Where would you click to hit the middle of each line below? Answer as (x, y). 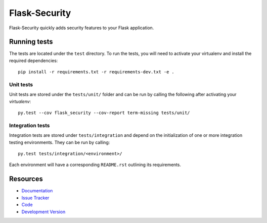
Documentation (37, 191)
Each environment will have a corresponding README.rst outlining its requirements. (95, 165)
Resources (26, 179)
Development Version (44, 212)
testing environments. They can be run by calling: (60, 142)
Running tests (31, 42)
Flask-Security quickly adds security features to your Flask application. (82, 28)
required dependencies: (33, 60)
